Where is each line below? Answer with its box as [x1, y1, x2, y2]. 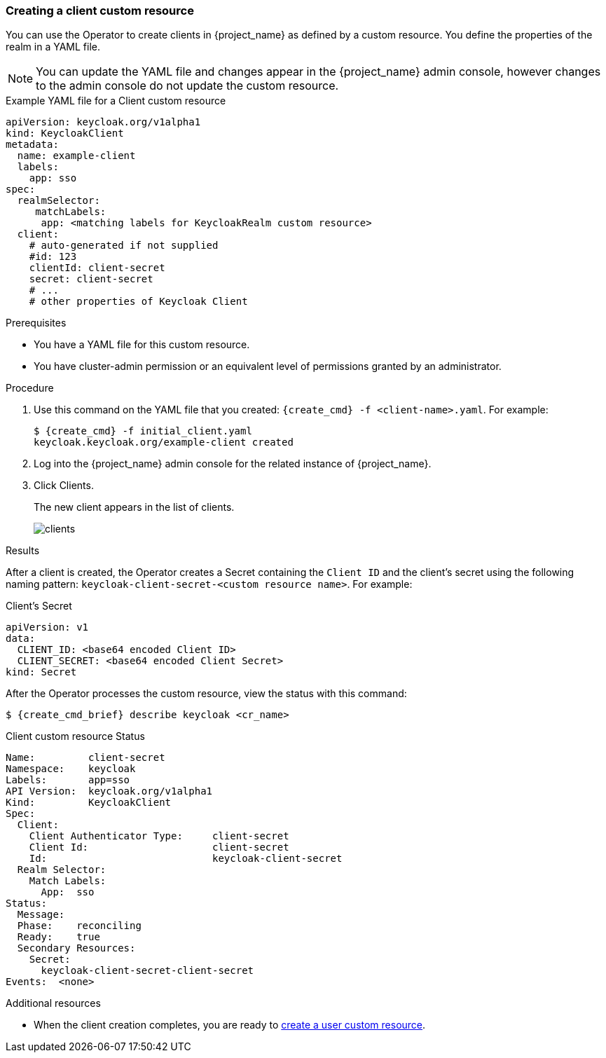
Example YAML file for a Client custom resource [6, 95, 226, 107]
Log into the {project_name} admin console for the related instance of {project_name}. [34, 458, 432, 470]
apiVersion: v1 [6, 621, 89, 633]
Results [6, 544, 40, 557]
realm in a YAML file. [6, 41, 100, 53]
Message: [17, 909, 65, 921]
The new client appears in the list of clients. [34, 501, 235, 514]
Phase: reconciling [17, 920, 142, 932]
